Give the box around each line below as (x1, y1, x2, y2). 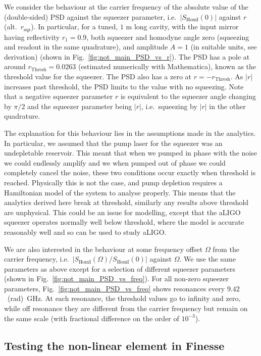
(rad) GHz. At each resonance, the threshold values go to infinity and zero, (7, 293, 241, 303)
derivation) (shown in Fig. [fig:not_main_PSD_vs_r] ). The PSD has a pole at (4, 51, 250, 62)
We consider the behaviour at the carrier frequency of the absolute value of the (4, 2, 248, 12)
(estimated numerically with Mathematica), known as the (78, 61, 256, 72)
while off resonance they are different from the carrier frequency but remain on (4, 303, 248, 314)
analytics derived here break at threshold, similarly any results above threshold (4, 197, 249, 208)
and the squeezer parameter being (27, 100, 132, 111)
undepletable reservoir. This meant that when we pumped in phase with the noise (4, 147, 257, 158)
